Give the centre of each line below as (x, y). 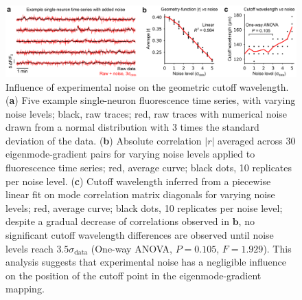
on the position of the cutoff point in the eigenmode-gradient (133, 275)
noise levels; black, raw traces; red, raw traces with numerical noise (147, 113)
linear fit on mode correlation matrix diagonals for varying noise (140, 194)
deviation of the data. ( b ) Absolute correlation (104, 140)
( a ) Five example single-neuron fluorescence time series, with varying (151, 100)
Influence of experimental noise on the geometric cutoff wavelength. (147, 86)
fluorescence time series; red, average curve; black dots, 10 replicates (149, 168)
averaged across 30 (257, 140)
